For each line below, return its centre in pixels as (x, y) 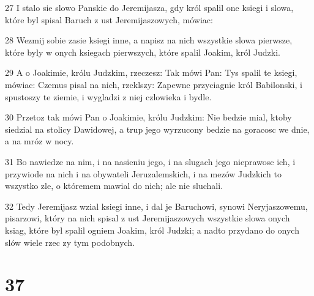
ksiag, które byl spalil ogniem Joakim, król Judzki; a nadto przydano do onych (152, 230)
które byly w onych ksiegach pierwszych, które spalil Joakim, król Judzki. (143, 52)
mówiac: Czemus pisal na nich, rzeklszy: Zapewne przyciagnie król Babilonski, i (154, 84)
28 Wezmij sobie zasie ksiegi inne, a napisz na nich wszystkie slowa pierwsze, (149, 40)
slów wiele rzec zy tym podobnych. (70, 242)
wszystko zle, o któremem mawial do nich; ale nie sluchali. (114, 186)
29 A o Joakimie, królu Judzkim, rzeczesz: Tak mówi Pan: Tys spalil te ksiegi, (151, 72)
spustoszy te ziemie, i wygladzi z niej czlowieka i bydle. (108, 96)
